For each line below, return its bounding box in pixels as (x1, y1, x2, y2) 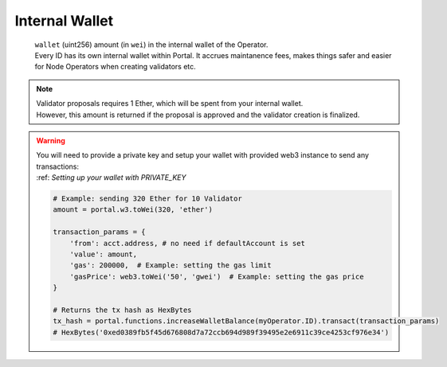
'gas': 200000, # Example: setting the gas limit (69, 261, 272, 270)
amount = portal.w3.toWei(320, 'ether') (53, 205, 213, 214)
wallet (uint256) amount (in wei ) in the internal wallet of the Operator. (34, 40, 269, 49)
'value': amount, (69, 250, 138, 259)
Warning (36, 135, 65, 145)
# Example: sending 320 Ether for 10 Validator (53, 194, 242, 203)
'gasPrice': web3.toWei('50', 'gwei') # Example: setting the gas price (69, 271, 364, 281)
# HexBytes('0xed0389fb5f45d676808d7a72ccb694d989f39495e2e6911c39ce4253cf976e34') (53, 327, 390, 337)
